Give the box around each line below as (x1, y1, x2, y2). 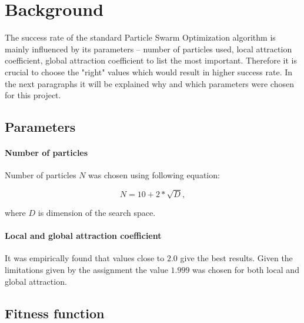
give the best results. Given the (180, 252, 293, 264)
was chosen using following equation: (88, 169, 220, 181)
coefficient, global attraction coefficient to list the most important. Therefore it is (5, 54, 297, 66)
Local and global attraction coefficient (5, 229, 162, 242)
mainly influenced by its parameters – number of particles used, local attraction (5, 42, 292, 55)
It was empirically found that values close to (5, 252, 165, 264)
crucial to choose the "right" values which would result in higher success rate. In (5, 65, 293, 78)
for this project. (5, 89, 61, 101)
